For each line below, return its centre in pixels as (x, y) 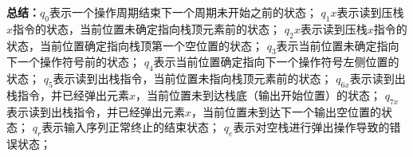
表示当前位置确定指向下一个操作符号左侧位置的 (276, 62)
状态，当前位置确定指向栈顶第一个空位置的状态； (135, 45)
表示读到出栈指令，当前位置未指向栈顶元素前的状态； (193, 78)
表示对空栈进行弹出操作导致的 (311, 127)
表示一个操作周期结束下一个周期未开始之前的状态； (183, 12)
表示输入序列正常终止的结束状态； (131, 127)
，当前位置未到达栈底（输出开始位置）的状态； (259, 94)
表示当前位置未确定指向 (338, 45)
